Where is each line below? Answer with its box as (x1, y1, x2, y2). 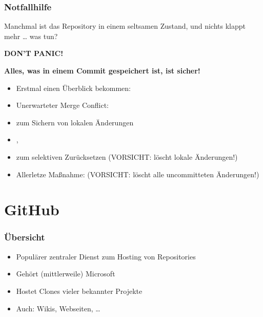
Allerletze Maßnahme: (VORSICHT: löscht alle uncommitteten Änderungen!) (16, 169, 259, 179)
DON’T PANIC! (4, 48, 64, 59)
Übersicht (4, 231, 45, 244)
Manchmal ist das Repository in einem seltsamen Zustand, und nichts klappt (4, 21, 246, 31)
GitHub (4, 199, 59, 220)
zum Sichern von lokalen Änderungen (16, 117, 134, 127)
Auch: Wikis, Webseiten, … (16, 303, 100, 313)
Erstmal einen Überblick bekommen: (16, 82, 131, 93)
